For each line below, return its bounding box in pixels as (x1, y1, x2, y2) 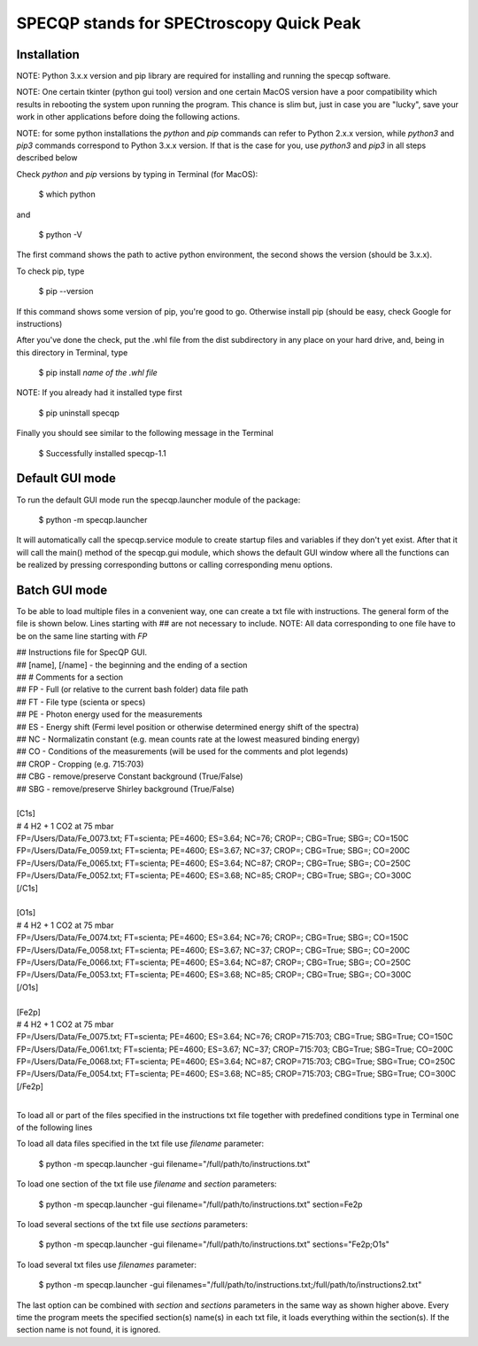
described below (16, 152, 78, 163)
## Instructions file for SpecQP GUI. (16, 647, 148, 657)
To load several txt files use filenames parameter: (16, 1259, 197, 1270)
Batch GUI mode (16, 582, 108, 597)
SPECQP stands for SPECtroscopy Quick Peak (16, 13, 361, 33)
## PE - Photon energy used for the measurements (16, 709, 203, 720)
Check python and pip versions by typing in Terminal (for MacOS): (16, 168, 258, 179)
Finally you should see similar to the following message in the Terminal (16, 428, 274, 439)
